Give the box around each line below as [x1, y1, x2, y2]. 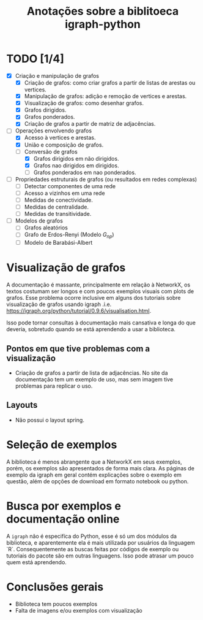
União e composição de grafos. [24, 141, 104, 148]
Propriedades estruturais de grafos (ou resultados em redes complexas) [15, 175, 197, 183]
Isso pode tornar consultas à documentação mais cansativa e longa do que [6, 319, 196, 326]
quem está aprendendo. [6, 558, 67, 565]
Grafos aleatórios [24, 224, 68, 231]
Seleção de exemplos [6, 437, 117, 451]
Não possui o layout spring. [15, 416, 84, 424]
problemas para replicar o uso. [15, 382, 93, 389]
